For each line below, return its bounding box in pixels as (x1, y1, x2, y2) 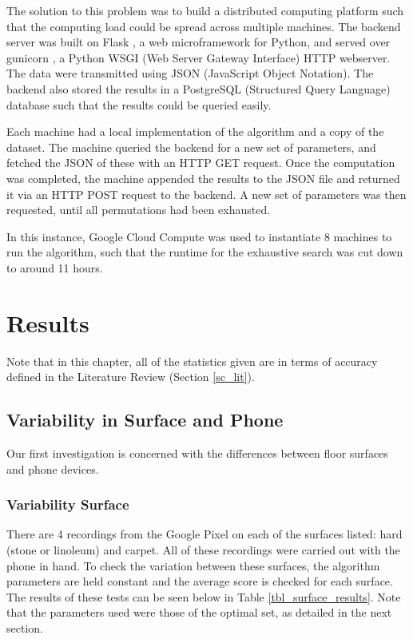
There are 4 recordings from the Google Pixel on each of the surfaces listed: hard (6, 526, 403, 542)
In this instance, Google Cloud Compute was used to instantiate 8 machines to (6, 228, 392, 244)
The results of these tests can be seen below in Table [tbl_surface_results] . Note (6, 588, 401, 605)
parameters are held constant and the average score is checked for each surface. (6, 573, 393, 589)
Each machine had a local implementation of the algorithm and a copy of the (6, 123, 384, 140)
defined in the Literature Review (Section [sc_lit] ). (6, 368, 255, 385)
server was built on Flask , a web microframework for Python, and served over (6, 34, 391, 50)
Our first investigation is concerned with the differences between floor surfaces (6, 445, 388, 462)
